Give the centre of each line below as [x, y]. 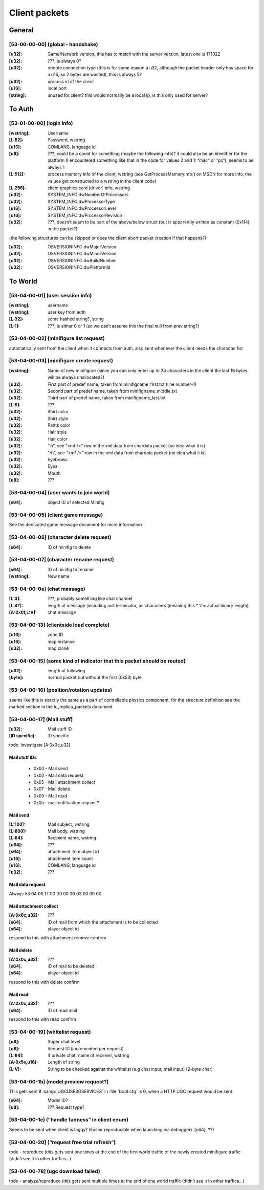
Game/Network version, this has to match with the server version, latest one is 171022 [134, 54]
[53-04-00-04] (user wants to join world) [59, 492]
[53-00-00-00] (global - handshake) [54, 44]
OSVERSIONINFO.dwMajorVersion [82, 247]
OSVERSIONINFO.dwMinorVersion [82, 254]
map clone [58, 648]
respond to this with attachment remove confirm [58, 938]
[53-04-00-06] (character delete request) [60, 537]
